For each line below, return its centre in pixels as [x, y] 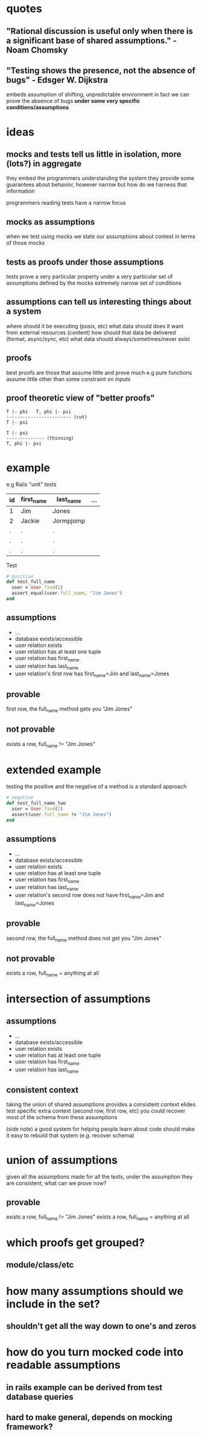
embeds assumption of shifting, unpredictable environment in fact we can [98, 94]
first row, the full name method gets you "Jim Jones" [69, 709]
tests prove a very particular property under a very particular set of [90, 277]
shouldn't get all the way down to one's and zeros [101, 1326]
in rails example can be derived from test [84, 1387]
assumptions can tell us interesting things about [99, 302]
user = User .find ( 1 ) [37, 587]
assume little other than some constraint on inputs [68, 379]
